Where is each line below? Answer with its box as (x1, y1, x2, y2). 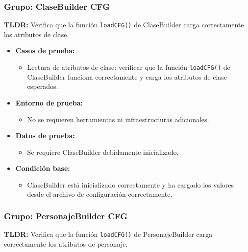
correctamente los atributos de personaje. (4, 238, 128, 249)
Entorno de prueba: (15, 97, 83, 107)
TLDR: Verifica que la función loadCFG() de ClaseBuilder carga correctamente (4, 20, 244, 30)
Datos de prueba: (15, 130, 75, 141)
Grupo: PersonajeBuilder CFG (4, 210, 127, 222)
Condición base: (15, 163, 70, 173)
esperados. (27, 81, 58, 91)
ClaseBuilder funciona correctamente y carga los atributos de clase (27, 71, 227, 82)
